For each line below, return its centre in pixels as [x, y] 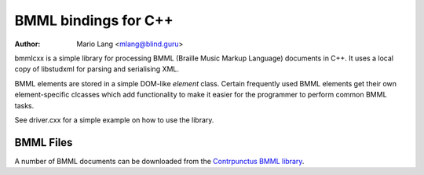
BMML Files [44, 142]
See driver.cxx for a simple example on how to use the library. [114, 120]
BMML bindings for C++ [94, 20]
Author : [27, 44]
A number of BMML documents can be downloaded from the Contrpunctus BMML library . [159, 161]
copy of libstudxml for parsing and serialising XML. [97, 69]
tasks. [24, 105]
